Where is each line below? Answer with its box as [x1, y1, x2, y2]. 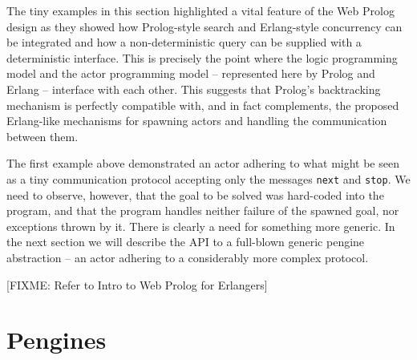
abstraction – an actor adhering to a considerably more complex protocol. [6, 249, 369, 265]
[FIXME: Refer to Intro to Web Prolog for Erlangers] [6, 276, 268, 293]
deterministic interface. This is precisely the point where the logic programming [6, 49, 398, 66]
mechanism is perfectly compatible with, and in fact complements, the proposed [6, 96, 399, 113]
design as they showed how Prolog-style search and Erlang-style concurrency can [6, 18, 403, 34]
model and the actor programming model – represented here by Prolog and [6, 65, 375, 82]
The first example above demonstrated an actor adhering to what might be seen [6, 155, 399, 172]
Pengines [6, 323, 107, 356]
